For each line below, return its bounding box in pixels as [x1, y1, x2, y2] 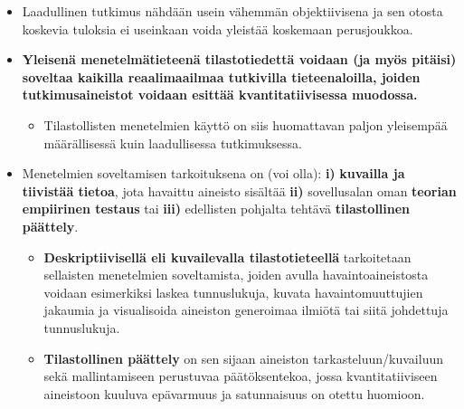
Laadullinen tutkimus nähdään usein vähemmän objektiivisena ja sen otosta [22, 2, 443, 20]
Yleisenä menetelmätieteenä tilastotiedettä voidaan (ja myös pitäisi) [22, 50, 457, 69]
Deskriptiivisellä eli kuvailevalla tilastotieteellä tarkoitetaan [43, 247, 412, 266]
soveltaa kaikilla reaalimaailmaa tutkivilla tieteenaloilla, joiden [22, 67, 421, 86]
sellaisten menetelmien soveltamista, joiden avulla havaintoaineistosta [43, 265, 429, 284]
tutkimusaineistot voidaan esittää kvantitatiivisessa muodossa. [22, 85, 418, 104]
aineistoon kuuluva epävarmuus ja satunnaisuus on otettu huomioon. [43, 384, 425, 403]
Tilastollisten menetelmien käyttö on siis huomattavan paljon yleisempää [43, 115, 448, 134]
